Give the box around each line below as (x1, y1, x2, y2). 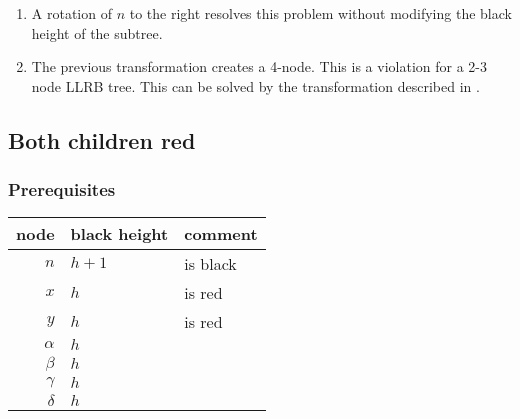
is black (184, 252, 237, 276)
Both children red (8, 124, 196, 155)
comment (184, 222, 258, 246)
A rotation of (31, 3, 112, 23)
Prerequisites (8, 177, 116, 202)
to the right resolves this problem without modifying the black (129, 3, 512, 23)
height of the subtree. (31, 22, 163, 43)
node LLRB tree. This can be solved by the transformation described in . (31, 75, 480, 96)
